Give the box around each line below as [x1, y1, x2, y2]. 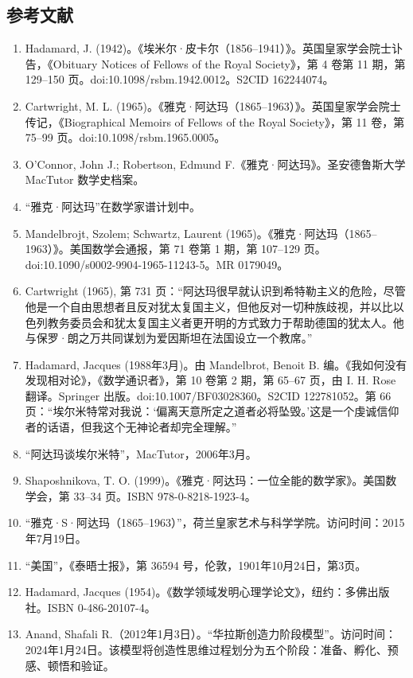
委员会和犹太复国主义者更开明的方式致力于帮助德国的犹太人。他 [69, 314, 404, 330]
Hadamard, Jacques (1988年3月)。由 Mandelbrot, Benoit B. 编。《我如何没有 [25, 356, 407, 372]
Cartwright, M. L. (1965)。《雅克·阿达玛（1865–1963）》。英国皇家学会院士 [25, 97, 401, 114]
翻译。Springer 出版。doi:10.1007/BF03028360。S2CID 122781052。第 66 [25, 387, 392, 403]
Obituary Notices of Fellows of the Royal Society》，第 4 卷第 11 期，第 [53, 55, 406, 72]
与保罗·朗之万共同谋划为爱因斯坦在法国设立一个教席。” [25, 329, 313, 346]
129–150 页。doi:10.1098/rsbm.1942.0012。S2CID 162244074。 [25, 71, 334, 88]
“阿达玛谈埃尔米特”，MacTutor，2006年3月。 [25, 445, 257, 462]
